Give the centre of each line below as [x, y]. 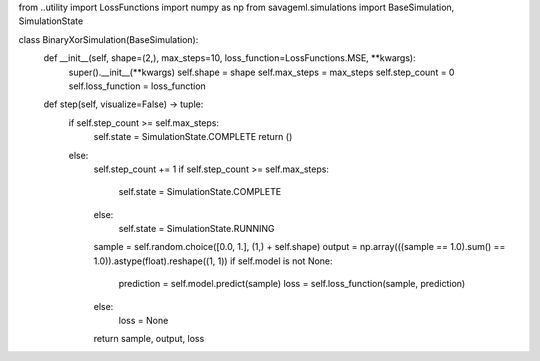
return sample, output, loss [149, 339]
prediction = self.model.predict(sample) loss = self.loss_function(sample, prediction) [292, 284]
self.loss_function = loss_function [137, 86]
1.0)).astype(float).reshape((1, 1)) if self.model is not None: [213, 261]
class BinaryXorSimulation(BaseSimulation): [108, 39]
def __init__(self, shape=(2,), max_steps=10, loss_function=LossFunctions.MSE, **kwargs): [229, 58]
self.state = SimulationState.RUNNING [196, 229]
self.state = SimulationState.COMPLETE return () [193, 137]
